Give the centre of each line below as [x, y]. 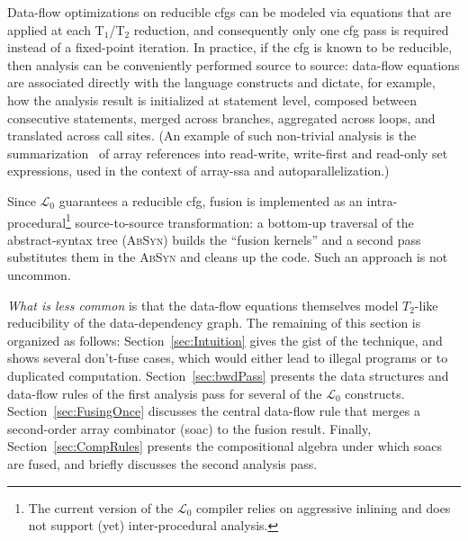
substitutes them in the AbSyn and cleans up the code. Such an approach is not [228, 257]
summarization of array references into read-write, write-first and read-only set [228, 153]
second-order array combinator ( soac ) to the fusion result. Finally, [189, 428]
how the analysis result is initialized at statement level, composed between [212, 99]
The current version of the [101, 507]
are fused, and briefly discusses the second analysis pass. [162, 463]
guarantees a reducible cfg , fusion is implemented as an [211, 200]
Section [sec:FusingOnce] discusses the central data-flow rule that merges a [214, 411]
